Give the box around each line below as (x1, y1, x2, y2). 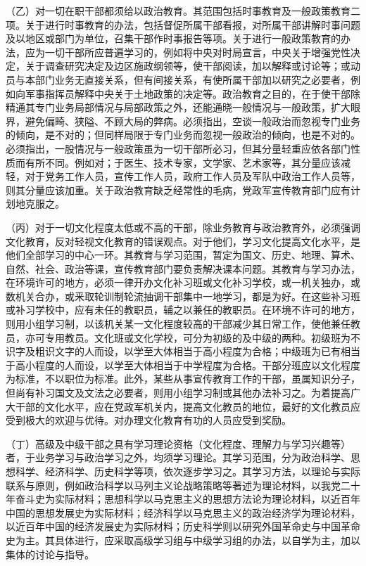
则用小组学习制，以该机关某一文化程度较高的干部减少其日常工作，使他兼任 (6, 316, 351, 331)
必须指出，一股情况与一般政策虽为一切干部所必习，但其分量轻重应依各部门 (6, 141, 351, 155)
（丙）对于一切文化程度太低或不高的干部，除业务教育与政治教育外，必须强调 (6, 219, 360, 234)
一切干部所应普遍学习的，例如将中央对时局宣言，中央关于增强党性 (44, 44, 351, 59)
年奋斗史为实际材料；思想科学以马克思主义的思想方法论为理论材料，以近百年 (6, 491, 360, 506)
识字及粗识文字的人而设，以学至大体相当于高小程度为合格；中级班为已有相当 (6, 344, 360, 359)
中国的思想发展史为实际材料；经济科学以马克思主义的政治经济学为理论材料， (6, 505, 360, 520)
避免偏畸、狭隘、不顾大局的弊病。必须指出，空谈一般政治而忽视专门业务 (25, 113, 360, 128)
